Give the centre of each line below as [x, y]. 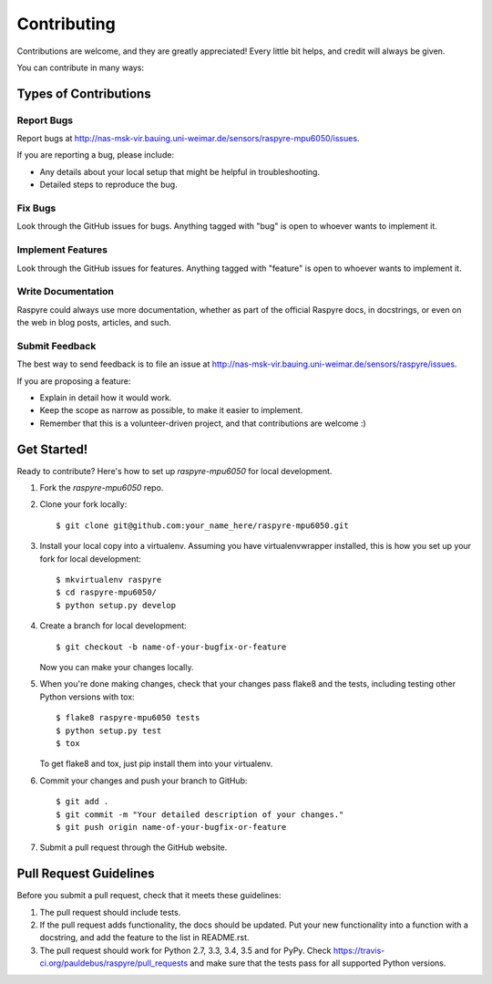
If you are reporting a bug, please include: [96, 155]
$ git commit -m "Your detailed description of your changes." [200, 814]
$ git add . [82, 802]
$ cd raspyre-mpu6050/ [107, 592]
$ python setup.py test [109, 730]
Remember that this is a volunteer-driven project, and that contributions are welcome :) [203, 423]
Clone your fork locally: [83, 504]
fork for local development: [90, 559]
